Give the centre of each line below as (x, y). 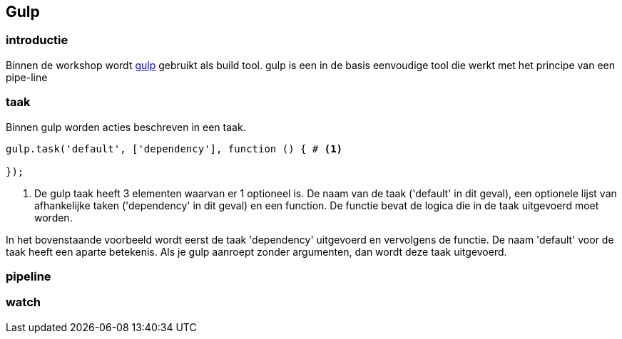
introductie (37, 40)
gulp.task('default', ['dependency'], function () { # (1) (174, 148)
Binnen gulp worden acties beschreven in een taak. (126, 127)
